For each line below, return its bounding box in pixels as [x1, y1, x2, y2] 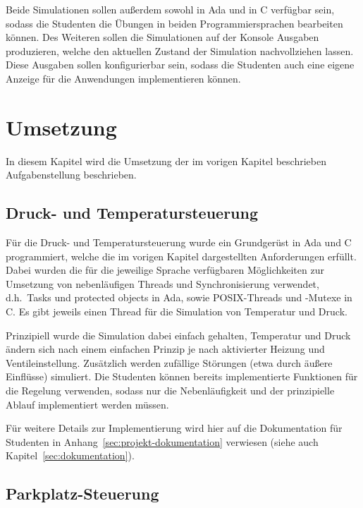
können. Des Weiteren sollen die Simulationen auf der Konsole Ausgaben [6, 30, 319, 44]
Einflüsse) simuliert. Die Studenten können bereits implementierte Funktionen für [6, 369, 358, 384]
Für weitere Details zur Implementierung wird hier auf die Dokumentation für [6, 421, 343, 435]
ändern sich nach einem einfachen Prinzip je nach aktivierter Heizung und [6, 341, 325, 356]
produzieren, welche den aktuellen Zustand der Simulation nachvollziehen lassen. [6, 43, 354, 58]
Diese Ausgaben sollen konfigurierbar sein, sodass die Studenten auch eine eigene [6, 57, 355, 72]
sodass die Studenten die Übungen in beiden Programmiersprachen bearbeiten [6, 16, 343, 30]
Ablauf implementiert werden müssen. [6, 397, 169, 411]
